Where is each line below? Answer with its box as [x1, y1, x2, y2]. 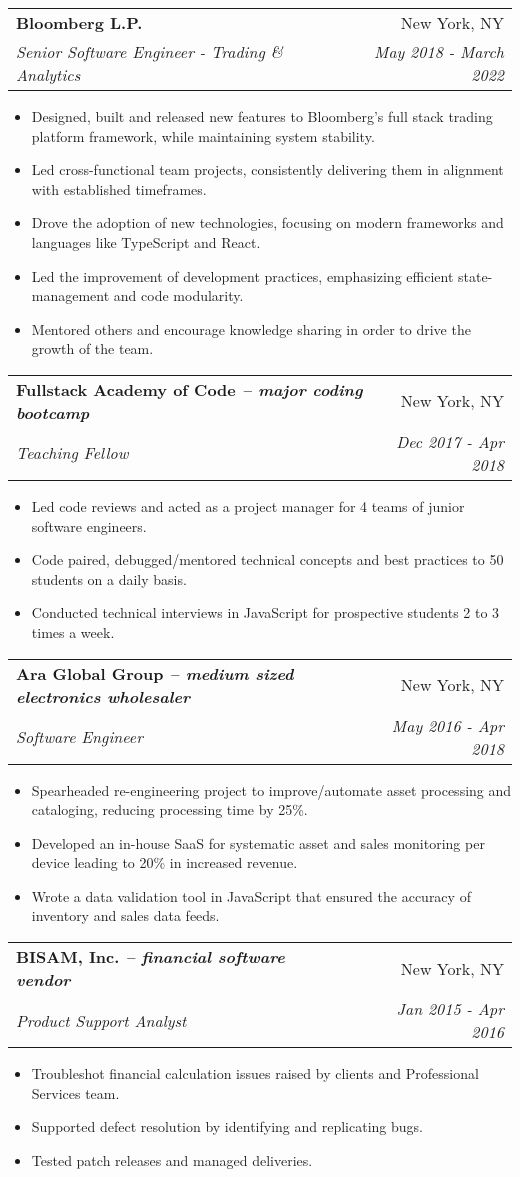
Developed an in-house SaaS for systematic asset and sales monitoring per [31, 832, 485, 853]
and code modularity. [113, 285, 244, 306]
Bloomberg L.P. [16, 11, 143, 34]
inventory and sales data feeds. [31, 905, 220, 926]
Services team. [31, 1082, 120, 1103]
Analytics [16, 63, 81, 86]
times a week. [31, 621, 115, 642]
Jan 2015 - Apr [396, 997, 504, 1021]
